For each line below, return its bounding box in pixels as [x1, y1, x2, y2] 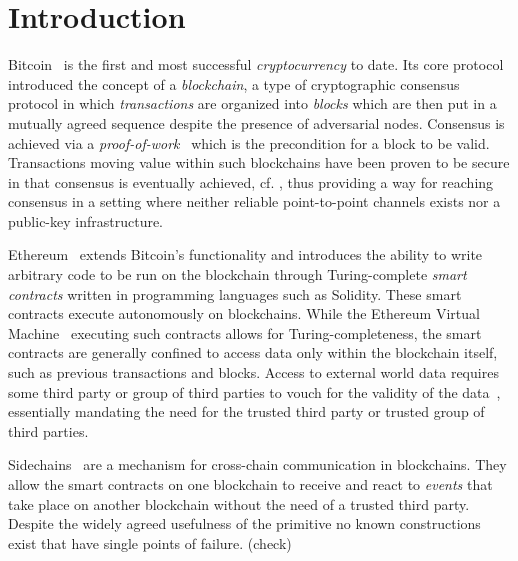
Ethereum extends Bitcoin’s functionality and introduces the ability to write [8, 244, 483, 265]
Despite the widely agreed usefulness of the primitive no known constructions [8, 513, 481, 534]
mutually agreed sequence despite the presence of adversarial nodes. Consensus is [8, 112, 505, 133]
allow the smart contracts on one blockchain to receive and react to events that [8, 474, 493, 494]
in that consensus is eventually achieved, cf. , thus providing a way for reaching [8, 171, 494, 192]
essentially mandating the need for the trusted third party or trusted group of [8, 401, 485, 422]
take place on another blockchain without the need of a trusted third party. [8, 493, 470, 514]
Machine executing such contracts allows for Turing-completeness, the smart [8, 322, 482, 343]
